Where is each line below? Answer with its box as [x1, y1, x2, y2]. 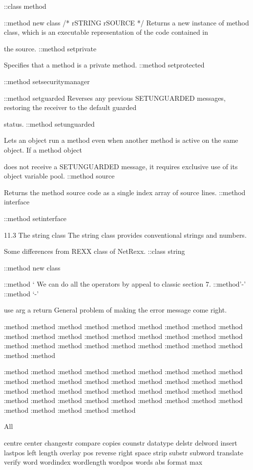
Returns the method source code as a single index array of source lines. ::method [4, 187, 246, 197]
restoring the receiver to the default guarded [4, 102, 137, 112]
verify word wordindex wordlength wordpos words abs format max [4, 457, 203, 467]
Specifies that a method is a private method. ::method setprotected [4, 60, 205, 70]
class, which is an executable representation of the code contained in [4, 27, 209, 37]
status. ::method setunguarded [4, 118, 95, 129]
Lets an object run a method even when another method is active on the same [4, 135, 238, 145]
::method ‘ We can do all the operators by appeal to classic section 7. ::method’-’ [4, 279, 246, 289]
